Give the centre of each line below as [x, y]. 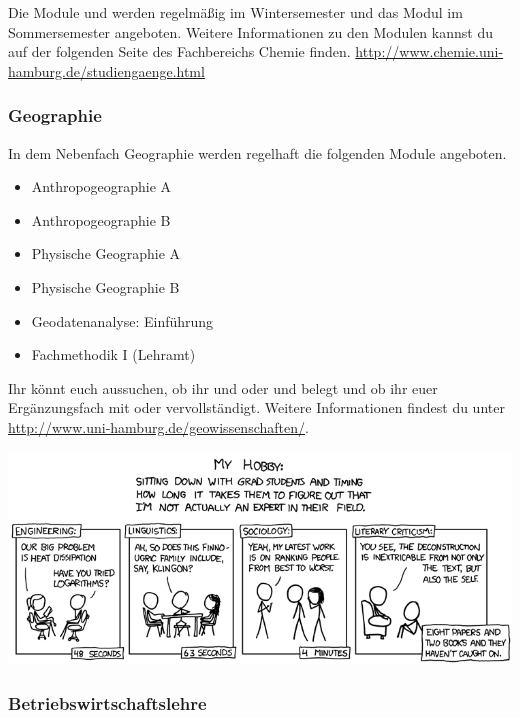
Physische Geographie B [105, 286]
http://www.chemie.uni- [429, 51]
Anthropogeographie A [101, 186]
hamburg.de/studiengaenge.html [106, 70]
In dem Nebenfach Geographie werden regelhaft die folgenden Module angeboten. [257, 152]
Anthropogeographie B [101, 219]
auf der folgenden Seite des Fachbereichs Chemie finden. [179, 51]
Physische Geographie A [106, 253]
